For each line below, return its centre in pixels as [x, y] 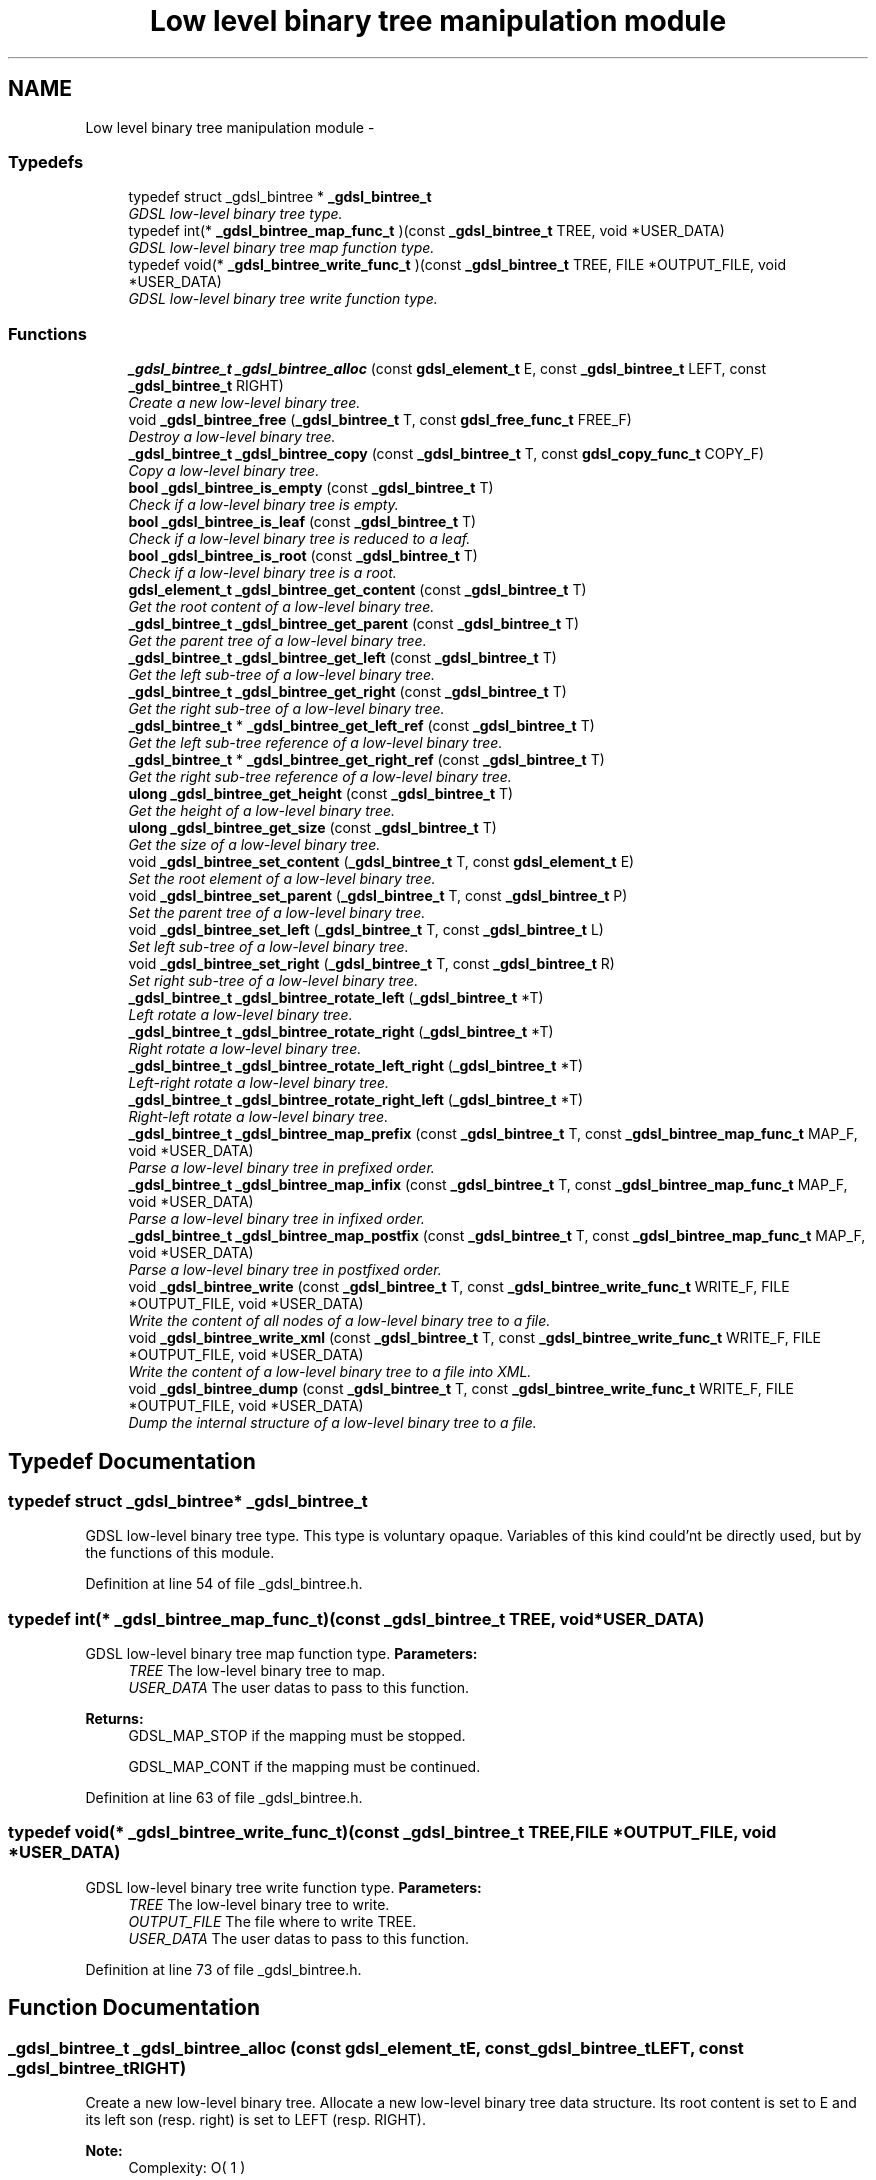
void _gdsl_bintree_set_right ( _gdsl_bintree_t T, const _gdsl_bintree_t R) [371, 964]
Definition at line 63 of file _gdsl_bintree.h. [224, 1798]
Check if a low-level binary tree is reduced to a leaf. [299, 539]
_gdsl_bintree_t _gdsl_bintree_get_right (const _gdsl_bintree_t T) [347, 692]
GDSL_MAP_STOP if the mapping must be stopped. [297, 1736]
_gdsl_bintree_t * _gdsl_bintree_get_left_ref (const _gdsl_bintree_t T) [361, 726]
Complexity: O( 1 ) [187, 2168]
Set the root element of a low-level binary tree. [282, 879]
